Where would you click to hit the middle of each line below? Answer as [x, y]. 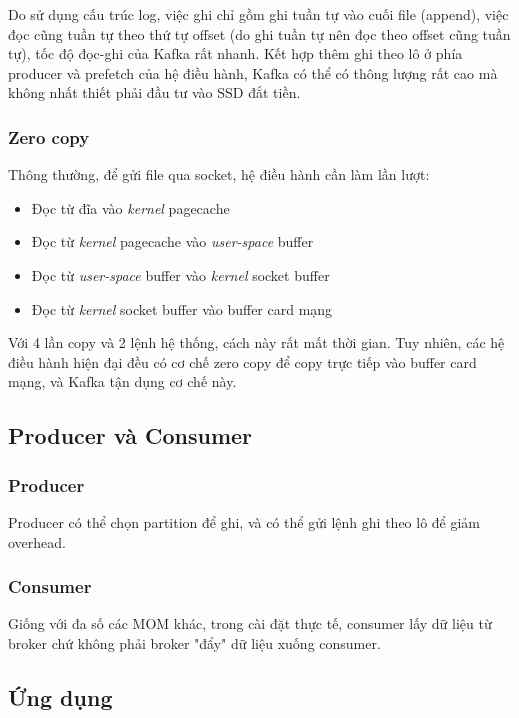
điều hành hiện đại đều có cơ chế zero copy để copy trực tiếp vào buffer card [242, 361]
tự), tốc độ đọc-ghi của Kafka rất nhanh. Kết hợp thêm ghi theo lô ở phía [235, 53]
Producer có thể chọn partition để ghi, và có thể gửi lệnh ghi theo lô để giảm [244, 521]
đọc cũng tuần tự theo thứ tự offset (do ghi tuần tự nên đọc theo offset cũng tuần [259, 33]
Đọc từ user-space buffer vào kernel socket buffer [180, 274]
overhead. [37, 541]
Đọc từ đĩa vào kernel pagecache [130, 207]
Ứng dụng [60, 696]
